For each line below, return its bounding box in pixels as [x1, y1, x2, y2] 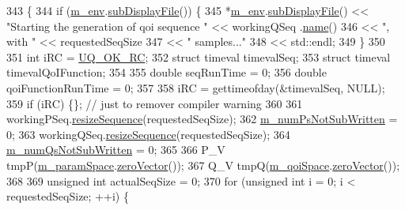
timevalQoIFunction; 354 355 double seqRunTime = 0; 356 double [6, 64, 327, 81]
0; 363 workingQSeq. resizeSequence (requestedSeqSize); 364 [6, 126, 290, 142]
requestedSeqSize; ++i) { [6, 188, 129, 204]
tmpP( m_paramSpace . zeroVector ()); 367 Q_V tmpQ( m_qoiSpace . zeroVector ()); [6, 156, 400, 173]
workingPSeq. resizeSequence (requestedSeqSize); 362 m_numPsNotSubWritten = [6, 111, 398, 127]
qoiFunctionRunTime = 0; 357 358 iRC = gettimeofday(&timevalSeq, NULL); [6, 79, 385, 96]
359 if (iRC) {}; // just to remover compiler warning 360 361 [6, 95, 303, 111]
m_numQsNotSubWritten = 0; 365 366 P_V [6, 141, 225, 158]
